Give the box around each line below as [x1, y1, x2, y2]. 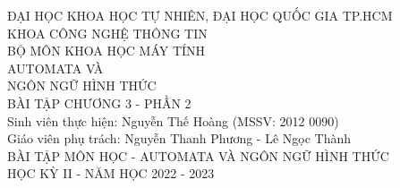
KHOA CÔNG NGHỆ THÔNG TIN [7, 23, 208, 42]
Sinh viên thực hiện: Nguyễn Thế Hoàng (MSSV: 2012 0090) [7, 111, 339, 130]
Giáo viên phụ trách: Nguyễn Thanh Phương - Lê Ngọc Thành [7, 129, 352, 148]
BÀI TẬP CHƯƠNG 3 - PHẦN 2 [7, 93, 191, 112]
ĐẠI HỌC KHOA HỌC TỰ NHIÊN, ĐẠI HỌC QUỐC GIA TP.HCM [7, 6, 393, 24]
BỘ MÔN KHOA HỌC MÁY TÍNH [7, 41, 206, 60]
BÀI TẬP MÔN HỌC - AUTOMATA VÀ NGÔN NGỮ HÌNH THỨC [7, 146, 389, 165]
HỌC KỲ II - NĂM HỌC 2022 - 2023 [7, 164, 215, 183]
